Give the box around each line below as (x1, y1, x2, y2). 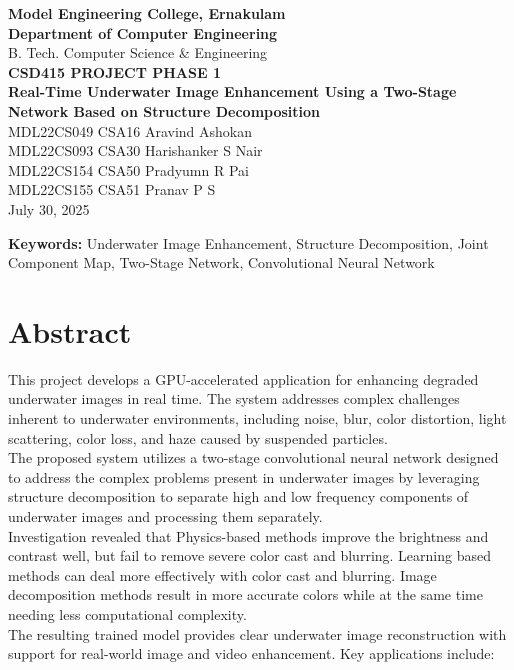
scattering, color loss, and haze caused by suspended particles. (8, 427, 388, 448)
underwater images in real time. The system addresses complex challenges (8, 388, 460, 409)
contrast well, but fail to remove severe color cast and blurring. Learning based (8, 545, 491, 566)
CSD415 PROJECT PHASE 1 (8, 61, 221, 82)
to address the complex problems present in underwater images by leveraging (8, 466, 480, 487)
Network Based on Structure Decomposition (8, 100, 321, 121)
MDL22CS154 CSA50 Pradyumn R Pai (8, 159, 249, 180)
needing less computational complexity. (8, 603, 247, 624)
